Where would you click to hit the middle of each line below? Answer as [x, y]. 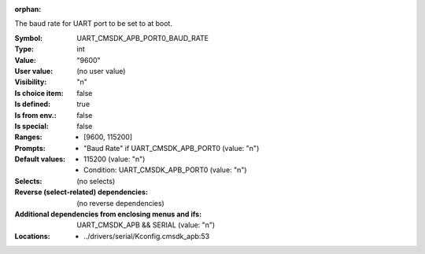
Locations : [32, 236]
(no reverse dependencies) [120, 203]
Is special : [31, 126]
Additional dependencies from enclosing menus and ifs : [108, 214]
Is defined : [33, 104]
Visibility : [31, 82]
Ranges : [28, 137]
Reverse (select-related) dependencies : [81, 192]
